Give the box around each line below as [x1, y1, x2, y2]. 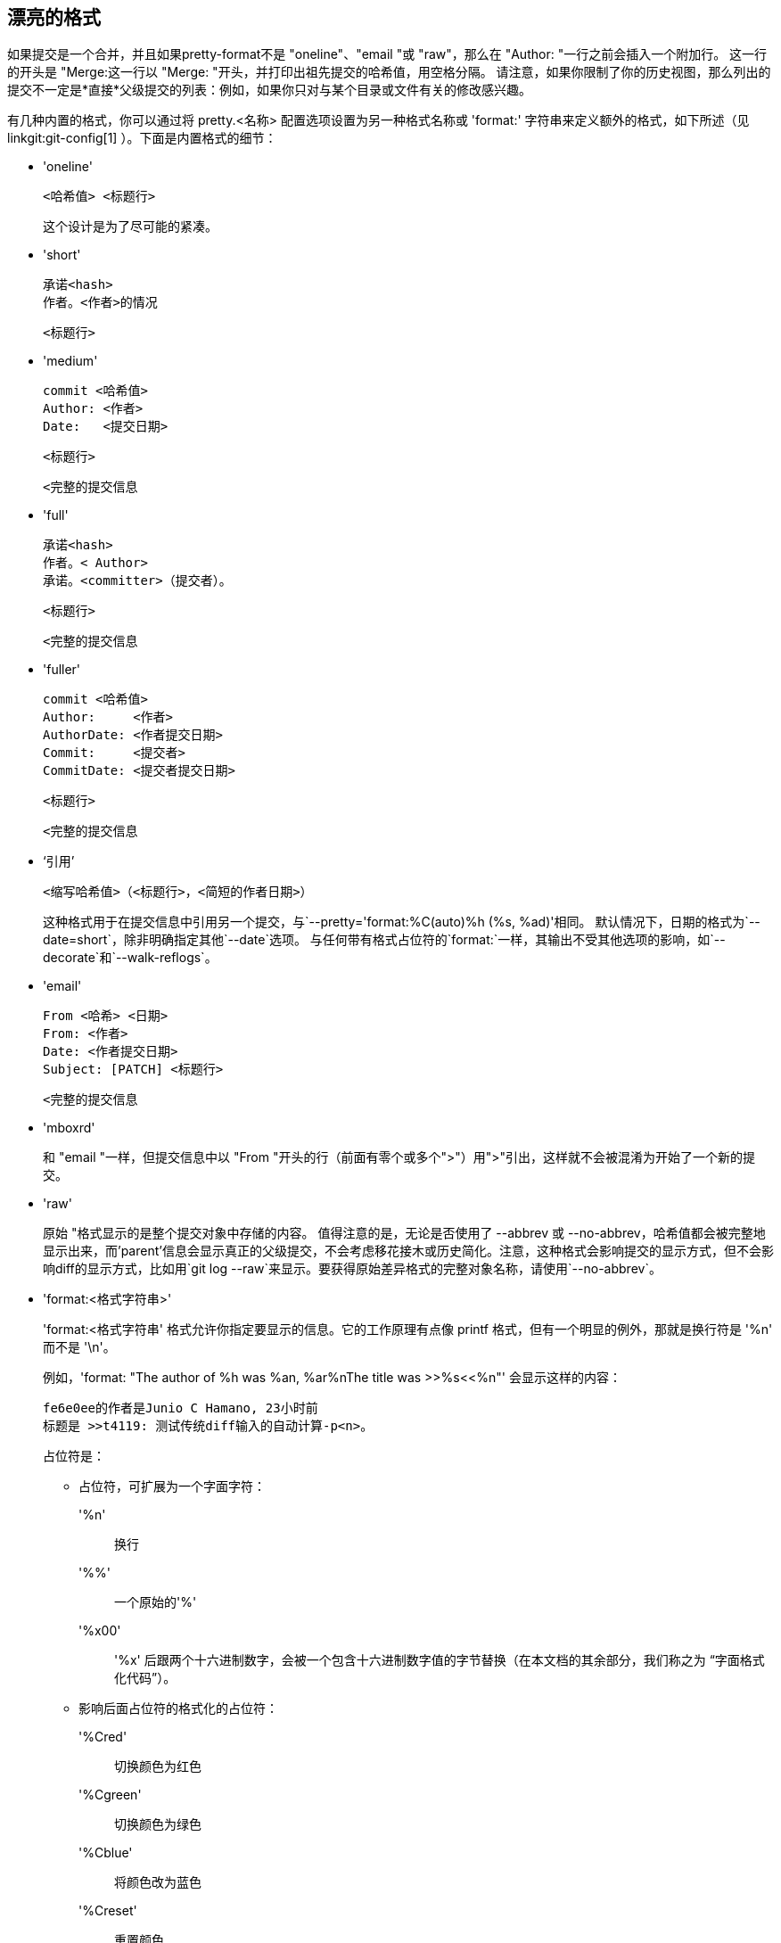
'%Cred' [78, 1729, 127, 1745]
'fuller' [43, 662, 81, 678]
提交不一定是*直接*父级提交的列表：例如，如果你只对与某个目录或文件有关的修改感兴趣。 [7, 82, 532, 98]
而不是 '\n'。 [43, 1339, 116, 1355]
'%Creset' [78, 1903, 137, 1919]
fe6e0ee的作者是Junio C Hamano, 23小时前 [43, 1401, 318, 1416]
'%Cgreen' [78, 1787, 142, 1803]
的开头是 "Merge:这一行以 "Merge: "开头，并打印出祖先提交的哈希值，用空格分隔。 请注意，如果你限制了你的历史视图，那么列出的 [7, 64, 771, 80]
